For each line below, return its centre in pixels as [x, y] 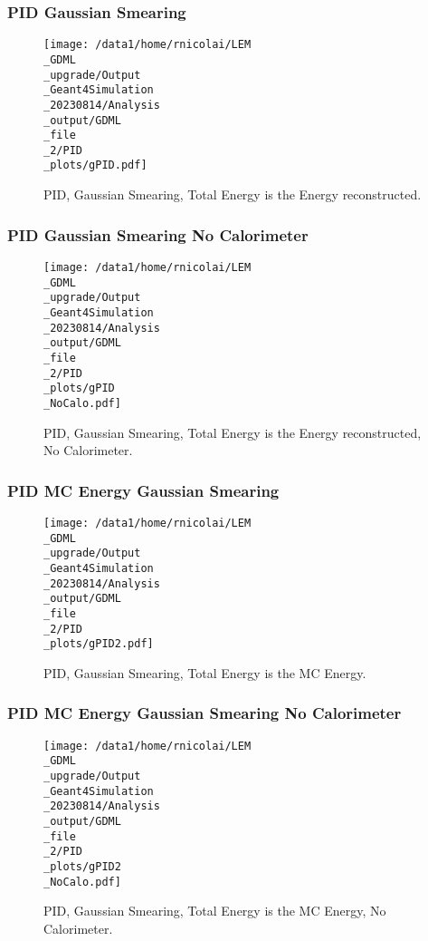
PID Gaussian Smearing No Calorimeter [158, 234]
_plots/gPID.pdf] [95, 165]
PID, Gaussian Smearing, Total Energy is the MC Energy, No [215, 911]
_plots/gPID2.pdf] [99, 644]
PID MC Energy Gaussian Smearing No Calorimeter [204, 713]
